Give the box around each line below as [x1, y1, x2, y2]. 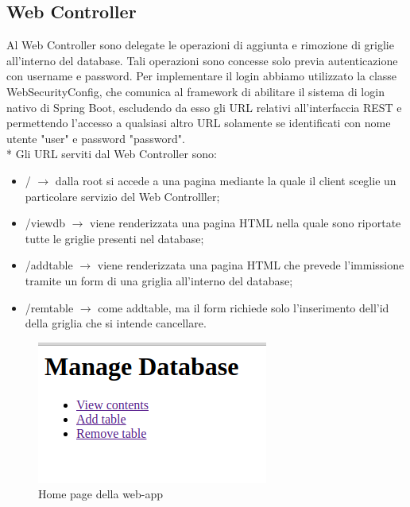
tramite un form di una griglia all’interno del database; [25, 272, 293, 288]
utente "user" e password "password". [6, 130, 185, 146]
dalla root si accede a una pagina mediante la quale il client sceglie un [55, 172, 396, 188]
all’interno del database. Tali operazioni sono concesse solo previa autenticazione [6, 52, 398, 68]
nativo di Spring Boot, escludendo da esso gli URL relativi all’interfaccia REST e [6, 99, 402, 115]
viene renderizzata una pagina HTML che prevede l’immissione [97, 257, 404, 273]
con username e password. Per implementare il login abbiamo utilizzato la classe [6, 68, 397, 84]
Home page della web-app [38, 486, 164, 502]
